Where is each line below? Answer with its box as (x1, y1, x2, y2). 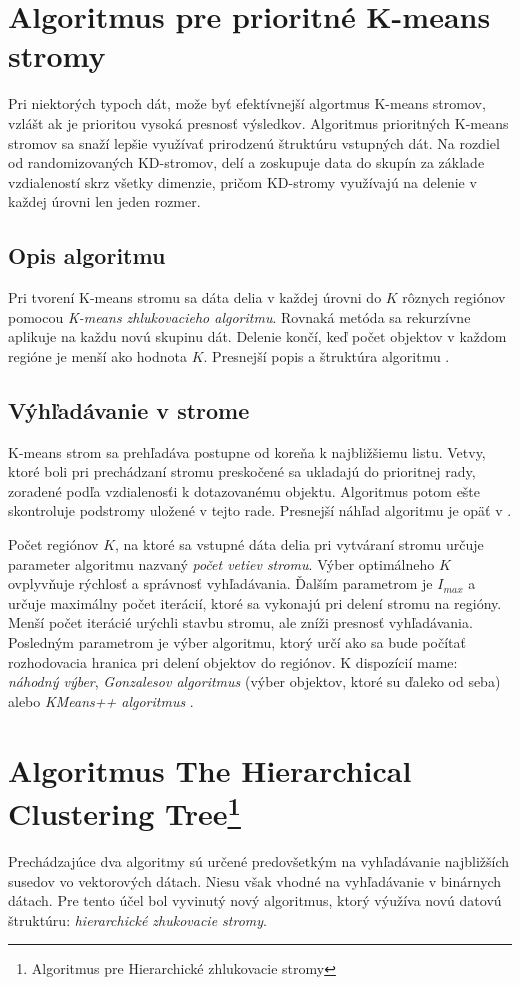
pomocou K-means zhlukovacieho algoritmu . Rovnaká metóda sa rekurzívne (8, 306, 471, 327)
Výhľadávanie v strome (8, 394, 250, 425)
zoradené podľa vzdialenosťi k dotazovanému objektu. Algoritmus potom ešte (8, 480, 481, 501)
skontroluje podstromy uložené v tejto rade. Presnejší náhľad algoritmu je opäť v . (8, 500, 512, 521)
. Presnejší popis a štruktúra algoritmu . (203, 345, 450, 366)
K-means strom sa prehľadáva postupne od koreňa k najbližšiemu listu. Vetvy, (8, 441, 486, 462)
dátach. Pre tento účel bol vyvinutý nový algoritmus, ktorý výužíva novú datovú (8, 890, 502, 911)
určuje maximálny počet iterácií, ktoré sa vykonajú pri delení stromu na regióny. (8, 592, 502, 613)
